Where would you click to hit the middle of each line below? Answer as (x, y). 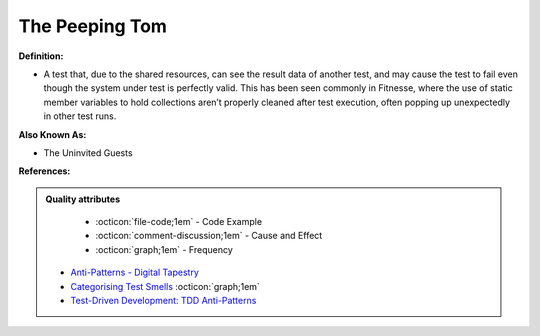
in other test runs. (80, 116)
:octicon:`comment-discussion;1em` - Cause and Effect (209, 236)
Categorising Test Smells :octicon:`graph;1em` (165, 286)
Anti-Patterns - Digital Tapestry (135, 272)
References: (44, 171)
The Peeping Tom (92, 26)
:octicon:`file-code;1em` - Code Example (179, 222)
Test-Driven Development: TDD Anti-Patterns (163, 301)
